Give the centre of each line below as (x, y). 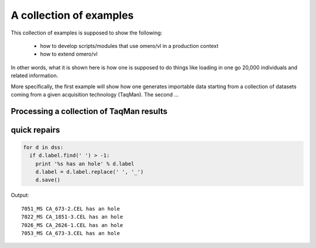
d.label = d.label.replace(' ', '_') (90, 172)
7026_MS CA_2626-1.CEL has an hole (72, 225)
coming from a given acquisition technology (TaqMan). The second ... (95, 94)
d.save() (48, 180)
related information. (35, 75)
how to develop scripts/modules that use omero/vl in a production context (129, 46)
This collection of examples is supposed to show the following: (87, 33)
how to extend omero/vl (69, 54)
